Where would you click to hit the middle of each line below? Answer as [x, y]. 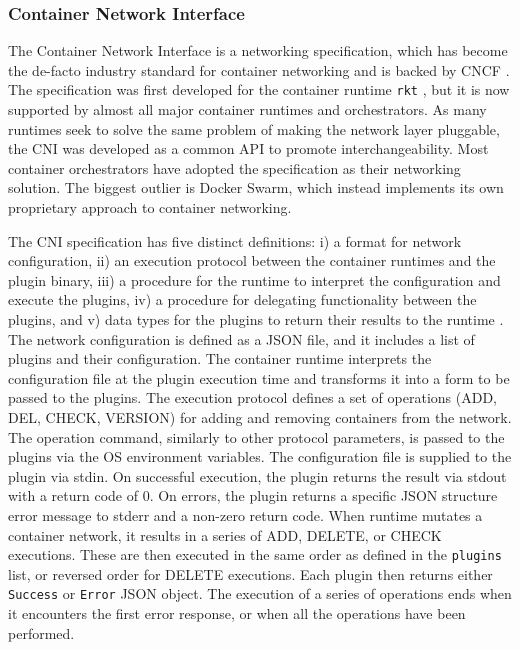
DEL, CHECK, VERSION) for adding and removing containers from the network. [260, 416]
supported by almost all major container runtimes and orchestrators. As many [247, 109]
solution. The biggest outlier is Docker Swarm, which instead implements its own [256, 187]
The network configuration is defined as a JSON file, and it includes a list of [241, 338]
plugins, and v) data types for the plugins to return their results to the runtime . [256, 319]
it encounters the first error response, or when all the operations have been [237, 613]
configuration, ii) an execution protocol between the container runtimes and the [252, 260]
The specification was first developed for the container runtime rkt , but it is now [259, 89]
